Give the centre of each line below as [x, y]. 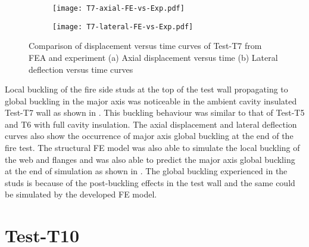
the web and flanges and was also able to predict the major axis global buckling [150, 159]
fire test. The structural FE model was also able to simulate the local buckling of [152, 148]
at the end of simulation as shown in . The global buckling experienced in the [146, 171]
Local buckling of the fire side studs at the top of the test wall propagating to [146, 89]
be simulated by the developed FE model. [81, 194]
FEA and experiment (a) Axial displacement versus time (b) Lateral [153, 57]
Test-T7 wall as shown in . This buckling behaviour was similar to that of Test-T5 [155, 112]
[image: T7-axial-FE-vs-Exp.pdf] [118, 8]
